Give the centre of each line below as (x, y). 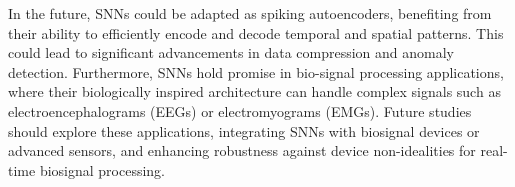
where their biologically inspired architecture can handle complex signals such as (254, 91)
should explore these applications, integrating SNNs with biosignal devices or (244, 130)
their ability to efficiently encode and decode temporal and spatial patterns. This (256, 32)
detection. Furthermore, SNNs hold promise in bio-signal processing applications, (256, 71)
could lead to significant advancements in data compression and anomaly (231, 52)
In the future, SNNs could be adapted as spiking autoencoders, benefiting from (250, 13)
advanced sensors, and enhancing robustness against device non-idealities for (242, 150)
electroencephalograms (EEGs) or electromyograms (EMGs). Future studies (240, 110)
